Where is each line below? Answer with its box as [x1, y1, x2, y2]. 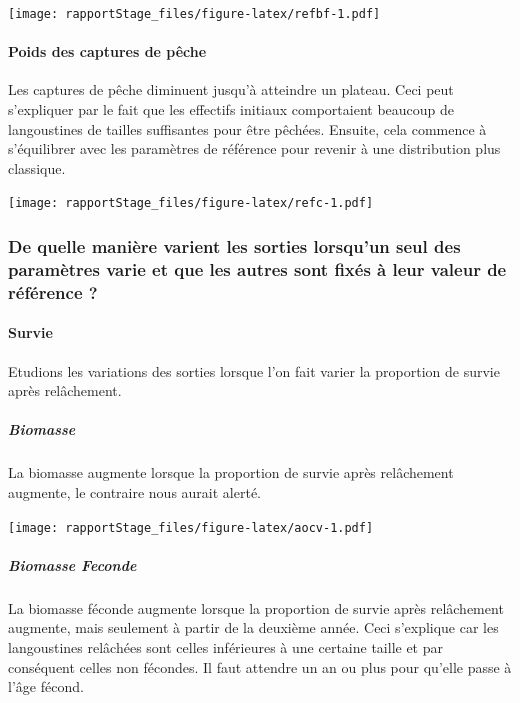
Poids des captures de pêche [8, 41, 207, 62]
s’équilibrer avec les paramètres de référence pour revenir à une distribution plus [8, 138, 501, 159]
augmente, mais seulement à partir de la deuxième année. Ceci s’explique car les [8, 617, 499, 638]
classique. [8, 157, 66, 178]
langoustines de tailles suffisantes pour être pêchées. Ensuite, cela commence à [8, 118, 487, 139]
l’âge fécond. [8, 676, 84, 697]
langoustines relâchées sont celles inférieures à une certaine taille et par [8, 636, 443, 657]
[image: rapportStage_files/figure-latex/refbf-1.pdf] [8, 7, 381, 21]
